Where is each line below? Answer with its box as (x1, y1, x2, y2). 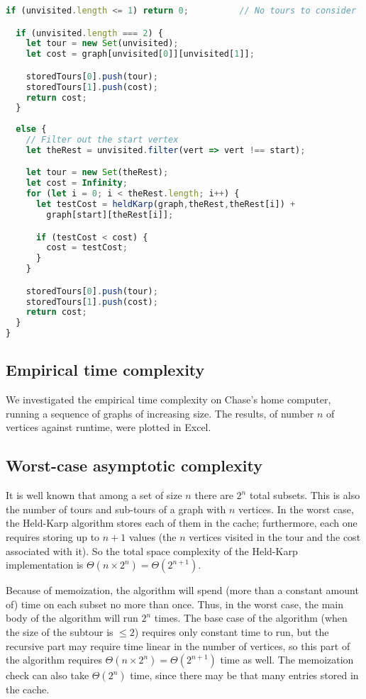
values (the (128, 530, 177, 544)
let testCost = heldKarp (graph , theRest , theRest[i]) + (35, 199, 296, 210)
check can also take (6, 668, 89, 683)
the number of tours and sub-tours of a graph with (6, 501, 226, 516)
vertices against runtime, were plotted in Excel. (6, 420, 211, 435)
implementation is (6, 557, 84, 572)
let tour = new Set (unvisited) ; (26, 38, 179, 49)
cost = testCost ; (46, 242, 128, 253)
